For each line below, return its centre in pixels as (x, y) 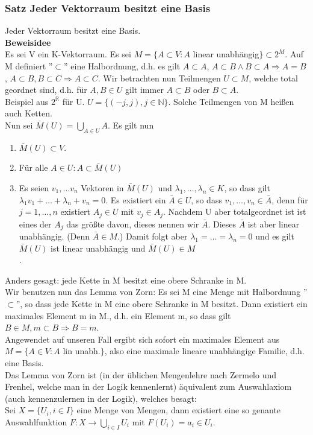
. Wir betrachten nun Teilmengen (159, 78)
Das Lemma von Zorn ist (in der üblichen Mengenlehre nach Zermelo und (141, 374)
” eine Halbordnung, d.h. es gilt (122, 66)
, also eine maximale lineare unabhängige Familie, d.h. (204, 351)
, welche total (273, 78)
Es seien (34, 187)
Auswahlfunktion (36, 421)
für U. (73, 101)
